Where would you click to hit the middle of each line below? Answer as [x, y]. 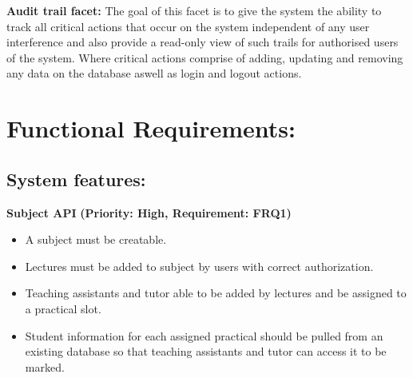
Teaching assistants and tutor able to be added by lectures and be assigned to [216, 293]
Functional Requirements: [151, 128]
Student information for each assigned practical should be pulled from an [204, 335]
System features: [76, 179]
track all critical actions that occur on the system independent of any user [188, 26]
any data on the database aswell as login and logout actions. [154, 73]
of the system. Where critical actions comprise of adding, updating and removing [205, 57]
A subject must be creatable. [96, 239]
